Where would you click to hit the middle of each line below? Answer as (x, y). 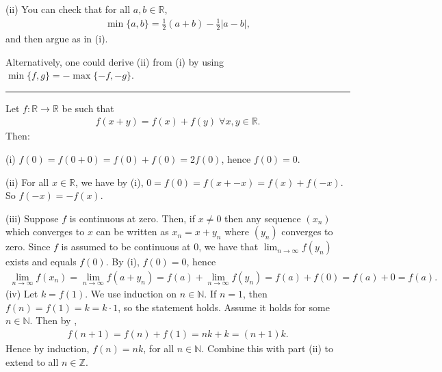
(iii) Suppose (32, 218)
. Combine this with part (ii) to (267, 348)
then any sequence (263, 218)
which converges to (45, 231)
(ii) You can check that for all (68, 9)
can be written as (132, 231)
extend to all (32, 361)
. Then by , (53, 320)
